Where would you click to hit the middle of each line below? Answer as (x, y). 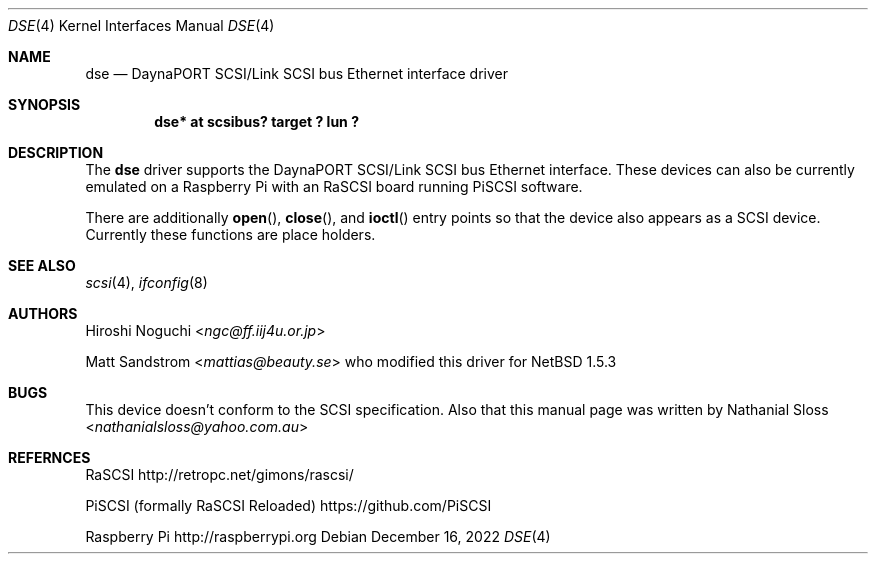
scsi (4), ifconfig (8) (146, 282)
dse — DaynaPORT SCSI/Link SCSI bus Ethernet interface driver (296, 73)
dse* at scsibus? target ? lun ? (256, 121)
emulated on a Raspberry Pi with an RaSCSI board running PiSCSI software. (334, 186)
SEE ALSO (42, 265)
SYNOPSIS (44, 104)
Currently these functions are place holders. (230, 234)
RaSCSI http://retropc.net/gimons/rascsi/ (219, 474)
